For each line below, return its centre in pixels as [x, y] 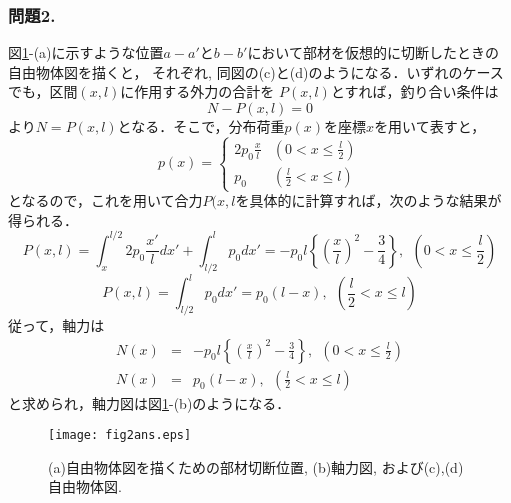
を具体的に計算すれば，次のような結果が [368, 200]
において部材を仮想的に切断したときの [373, 52]
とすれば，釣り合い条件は [414, 91]
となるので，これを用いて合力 [105, 200]
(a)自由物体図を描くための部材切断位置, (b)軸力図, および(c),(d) [256, 466]
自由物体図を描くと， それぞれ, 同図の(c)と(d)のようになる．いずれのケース [256, 71]
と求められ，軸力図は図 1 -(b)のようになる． [149, 402]
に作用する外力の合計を [197, 91]
